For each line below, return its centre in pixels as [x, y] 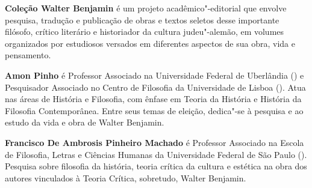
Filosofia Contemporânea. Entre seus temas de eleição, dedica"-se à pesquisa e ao [154, 110]
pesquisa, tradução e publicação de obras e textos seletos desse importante [142, 20]
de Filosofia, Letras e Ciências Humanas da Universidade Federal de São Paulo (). [156, 154]
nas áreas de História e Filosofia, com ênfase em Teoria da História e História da [153, 99]
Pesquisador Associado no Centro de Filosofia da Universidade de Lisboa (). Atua [155, 87]
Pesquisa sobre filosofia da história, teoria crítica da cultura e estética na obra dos [156, 166]
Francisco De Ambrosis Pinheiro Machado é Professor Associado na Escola [154, 142]
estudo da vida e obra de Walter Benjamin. [85, 122]
